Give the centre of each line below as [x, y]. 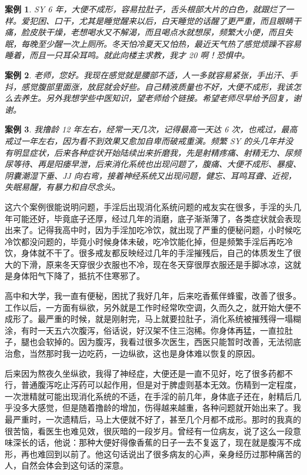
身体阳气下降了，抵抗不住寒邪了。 [79, 276]
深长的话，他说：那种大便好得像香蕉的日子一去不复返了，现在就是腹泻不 [153, 442]
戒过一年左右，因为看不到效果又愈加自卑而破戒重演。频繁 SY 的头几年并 [145, 140]
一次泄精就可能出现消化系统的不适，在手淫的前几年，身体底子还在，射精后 [149, 396]
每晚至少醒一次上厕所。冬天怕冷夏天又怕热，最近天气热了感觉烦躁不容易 [161, 43]
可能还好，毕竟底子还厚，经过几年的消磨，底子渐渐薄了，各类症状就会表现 [157, 218]
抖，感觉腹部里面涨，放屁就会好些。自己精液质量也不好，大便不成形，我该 [149, 86]
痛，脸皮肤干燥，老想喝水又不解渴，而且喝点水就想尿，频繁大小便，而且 [145, 32]
